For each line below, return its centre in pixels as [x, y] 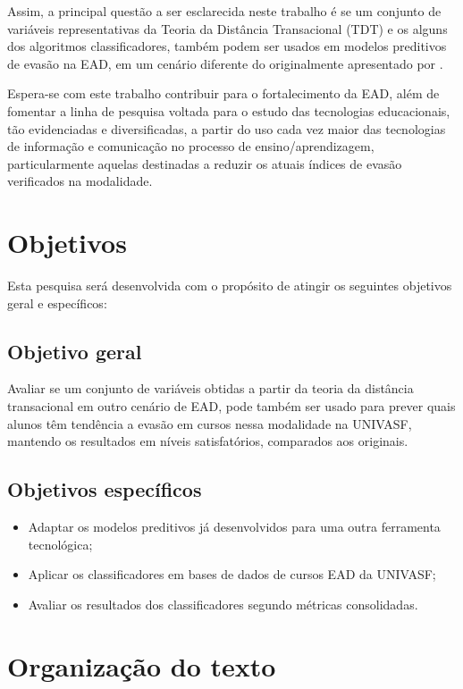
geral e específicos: [57, 302]
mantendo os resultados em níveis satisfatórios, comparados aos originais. [208, 441]
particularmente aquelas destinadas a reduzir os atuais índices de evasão [205, 163]
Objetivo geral [75, 351]
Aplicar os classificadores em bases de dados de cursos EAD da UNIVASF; [232, 574]
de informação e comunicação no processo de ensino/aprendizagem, [191, 146]
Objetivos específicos [105, 489]
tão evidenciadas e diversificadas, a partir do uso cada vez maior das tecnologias [227, 128]
